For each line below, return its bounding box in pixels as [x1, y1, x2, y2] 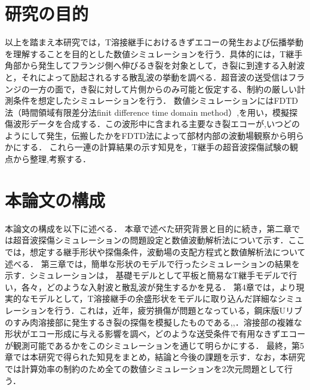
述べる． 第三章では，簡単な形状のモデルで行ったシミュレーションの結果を [5, 257, 300, 270]
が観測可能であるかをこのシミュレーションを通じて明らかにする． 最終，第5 [5, 339, 305, 351]
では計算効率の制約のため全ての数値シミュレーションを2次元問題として [5, 362, 285, 374]
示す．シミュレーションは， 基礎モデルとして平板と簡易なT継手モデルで [5, 269, 289, 281]
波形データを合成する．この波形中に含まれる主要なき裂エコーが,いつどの [13, 117, 300, 130]
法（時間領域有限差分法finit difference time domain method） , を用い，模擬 [5, 106, 290, 118]
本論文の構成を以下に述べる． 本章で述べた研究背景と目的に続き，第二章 [5, 222, 292, 234]
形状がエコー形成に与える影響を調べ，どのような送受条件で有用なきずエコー [5, 327, 306, 340]
